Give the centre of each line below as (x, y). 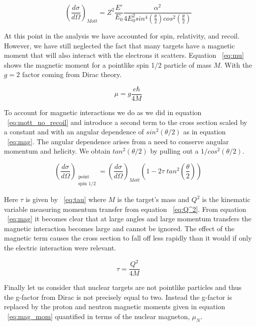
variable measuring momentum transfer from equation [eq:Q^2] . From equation (125, 209)
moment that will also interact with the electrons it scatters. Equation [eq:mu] (124, 55)
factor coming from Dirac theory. (72, 74)
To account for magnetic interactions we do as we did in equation (103, 112)
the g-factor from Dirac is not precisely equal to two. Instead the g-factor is (118, 297)
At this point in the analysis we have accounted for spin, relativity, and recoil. (122, 35)
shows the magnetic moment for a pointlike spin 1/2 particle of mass (108, 64)
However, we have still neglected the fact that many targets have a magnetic (119, 45)
